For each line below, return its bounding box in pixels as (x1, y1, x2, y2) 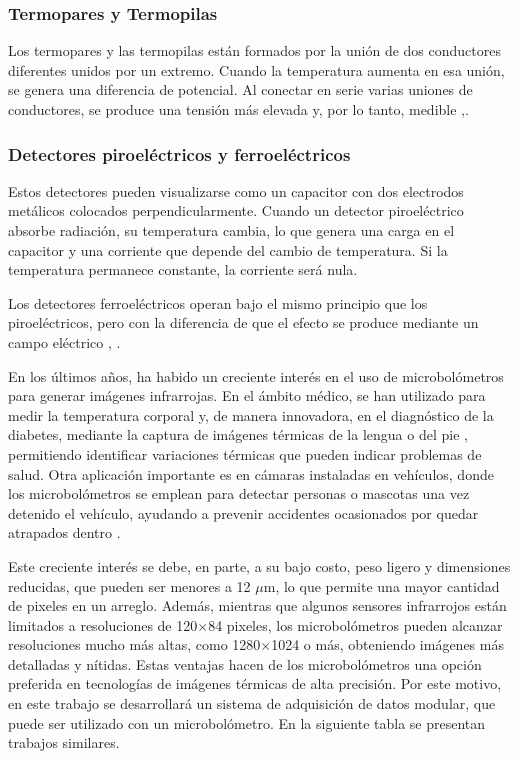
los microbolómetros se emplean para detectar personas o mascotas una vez (8, 483, 470, 504)
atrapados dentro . (8, 522, 121, 543)
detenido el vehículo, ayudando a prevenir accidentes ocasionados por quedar (8, 502, 479, 523)
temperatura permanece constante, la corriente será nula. (8, 259, 358, 280)
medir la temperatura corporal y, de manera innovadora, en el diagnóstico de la (8, 404, 494, 425)
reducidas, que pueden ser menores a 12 (8, 575, 251, 596)
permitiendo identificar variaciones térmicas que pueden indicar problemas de (8, 443, 482, 464)
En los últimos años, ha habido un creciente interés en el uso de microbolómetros (8, 365, 504, 386)
